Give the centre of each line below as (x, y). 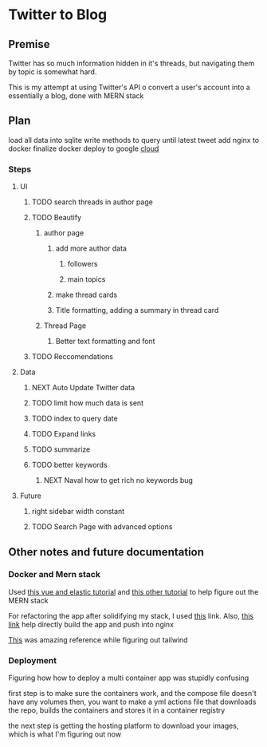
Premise (29, 44)
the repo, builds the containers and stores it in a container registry (117, 710)
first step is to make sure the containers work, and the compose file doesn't (132, 694)
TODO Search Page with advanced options (102, 527)
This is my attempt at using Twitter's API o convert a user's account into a (130, 87)
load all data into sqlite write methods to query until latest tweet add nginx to (134, 140)
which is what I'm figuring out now (65, 734)
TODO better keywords (69, 465)
